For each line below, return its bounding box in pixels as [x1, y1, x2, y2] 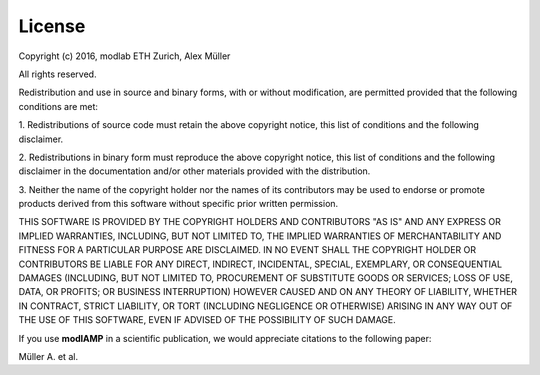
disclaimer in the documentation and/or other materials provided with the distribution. [18, 165, 371, 177]
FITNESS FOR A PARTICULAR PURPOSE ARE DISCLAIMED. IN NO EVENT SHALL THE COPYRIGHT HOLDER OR [18, 244, 477, 256]
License [18, 15, 86, 37]
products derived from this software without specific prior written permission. [18, 198, 339, 210]
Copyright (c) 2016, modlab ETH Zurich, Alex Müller [18, 50, 231, 62]
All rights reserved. [18, 68, 97, 80]
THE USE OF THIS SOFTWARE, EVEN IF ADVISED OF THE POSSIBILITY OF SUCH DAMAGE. [18, 314, 397, 326]
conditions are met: [18, 100, 99, 112]
